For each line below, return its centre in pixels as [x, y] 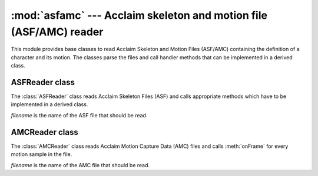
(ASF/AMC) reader [57, 32]
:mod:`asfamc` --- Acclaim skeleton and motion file [139, 15]
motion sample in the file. [42, 154]
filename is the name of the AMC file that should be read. [80, 165]
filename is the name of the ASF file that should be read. [79, 115]
